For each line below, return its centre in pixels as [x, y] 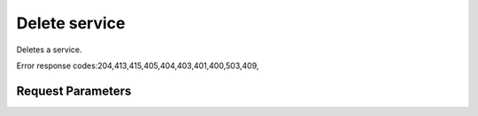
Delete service [71, 23]
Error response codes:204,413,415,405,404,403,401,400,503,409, [138, 66]
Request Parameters [74, 91]
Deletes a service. [50, 50]
